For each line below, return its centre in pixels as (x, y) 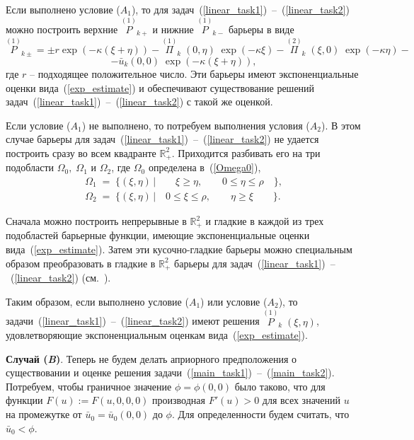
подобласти (30, 167)
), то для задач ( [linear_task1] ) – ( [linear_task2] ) (240, 9)
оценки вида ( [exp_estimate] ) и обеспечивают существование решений (160, 87)
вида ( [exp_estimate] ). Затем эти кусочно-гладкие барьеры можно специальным (179, 249)
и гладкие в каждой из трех (265, 221)
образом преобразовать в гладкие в (81, 263)
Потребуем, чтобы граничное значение (89, 386)
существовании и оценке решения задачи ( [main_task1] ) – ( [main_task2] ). (170, 372)
